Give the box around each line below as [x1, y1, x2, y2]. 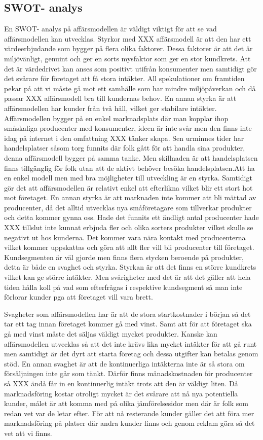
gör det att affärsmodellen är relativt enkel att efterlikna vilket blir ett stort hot [4, 182, 253, 193]
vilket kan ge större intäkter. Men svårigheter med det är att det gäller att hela [4, 272, 251, 282]
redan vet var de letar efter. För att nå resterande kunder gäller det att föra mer [4, 408, 254, 418]
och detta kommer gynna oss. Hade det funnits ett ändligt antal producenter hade [4, 212, 259, 223]
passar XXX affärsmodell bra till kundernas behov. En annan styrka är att [4, 93, 237, 103]
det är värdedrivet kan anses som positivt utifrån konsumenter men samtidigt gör [4, 63, 257, 74]
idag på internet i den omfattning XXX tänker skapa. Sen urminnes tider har [4, 132, 244, 143]
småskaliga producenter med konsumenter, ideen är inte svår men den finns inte [4, 123, 252, 133]
